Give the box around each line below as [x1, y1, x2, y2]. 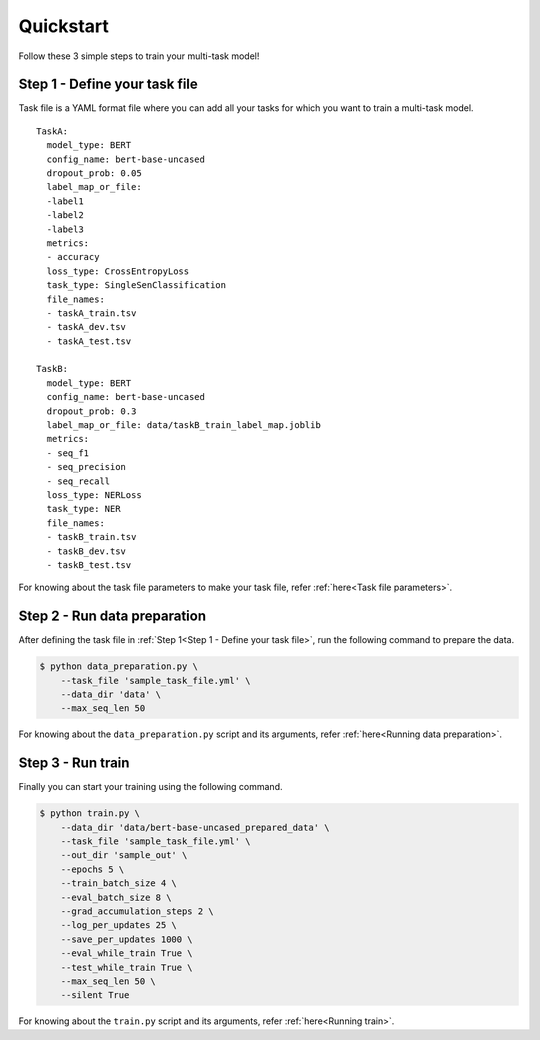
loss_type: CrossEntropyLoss [46, 265, 190, 277]
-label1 [46, 195, 84, 207]
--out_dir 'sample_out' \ [60, 850, 188, 861]
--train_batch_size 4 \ [60, 878, 177, 889]
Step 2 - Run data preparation [18, 608, 207, 625]
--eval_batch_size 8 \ [60, 891, 172, 903]
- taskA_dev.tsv [46, 321, 127, 333]
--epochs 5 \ [60, 863, 125, 875]
